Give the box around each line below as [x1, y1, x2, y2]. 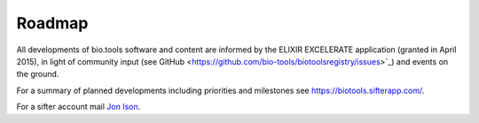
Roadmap [16, 13, 89, 33]
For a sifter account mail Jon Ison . [16, 102, 141, 112]
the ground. [16, 69, 59, 80]
